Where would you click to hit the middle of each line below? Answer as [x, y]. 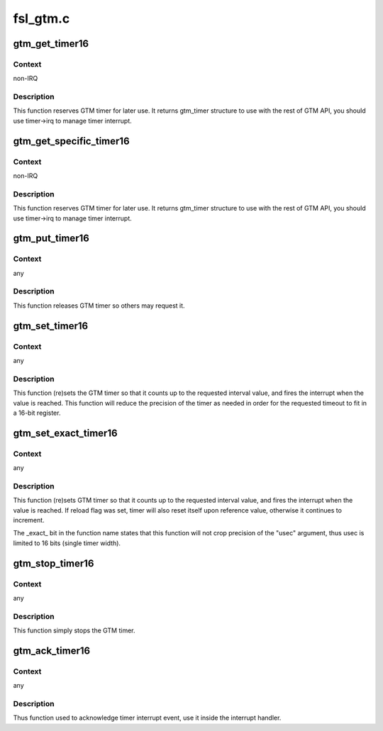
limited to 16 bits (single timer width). [67, 543]
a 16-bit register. [37, 413]
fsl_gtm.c [41, 18]
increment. [29, 520]
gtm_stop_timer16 [54, 563]
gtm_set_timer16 [51, 326]
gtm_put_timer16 [51, 239]
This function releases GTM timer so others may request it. [99, 306]
